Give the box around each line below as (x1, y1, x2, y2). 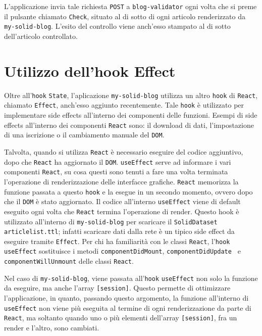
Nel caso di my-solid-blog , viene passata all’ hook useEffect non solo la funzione (4, 272, 258, 283)
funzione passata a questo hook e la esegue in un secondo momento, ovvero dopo (4, 186, 253, 197)
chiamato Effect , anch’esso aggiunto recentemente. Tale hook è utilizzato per (4, 100, 244, 110)
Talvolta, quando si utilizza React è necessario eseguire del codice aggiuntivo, (4, 146, 243, 157)
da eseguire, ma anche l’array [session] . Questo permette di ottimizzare (4, 282, 231, 293)
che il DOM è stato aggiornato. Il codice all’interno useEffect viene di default (4, 196, 241, 207)
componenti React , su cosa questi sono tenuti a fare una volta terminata (4, 166, 228, 177)
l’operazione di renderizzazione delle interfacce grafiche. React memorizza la (4, 176, 239, 186)
